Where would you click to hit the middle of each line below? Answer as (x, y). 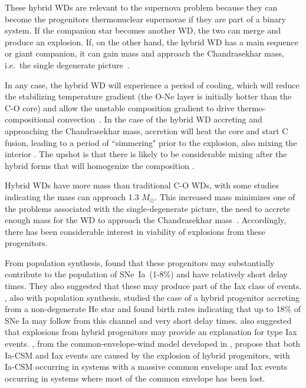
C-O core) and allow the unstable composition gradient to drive (120, 107)
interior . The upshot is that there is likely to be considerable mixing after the (146, 154)
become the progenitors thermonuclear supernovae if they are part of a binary (145, 19)
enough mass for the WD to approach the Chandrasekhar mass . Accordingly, (146, 220)
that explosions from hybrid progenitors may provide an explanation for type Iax (151, 332)
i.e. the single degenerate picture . (67, 64)
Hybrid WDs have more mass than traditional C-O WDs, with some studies (142, 185)
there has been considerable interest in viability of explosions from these (135, 231)
